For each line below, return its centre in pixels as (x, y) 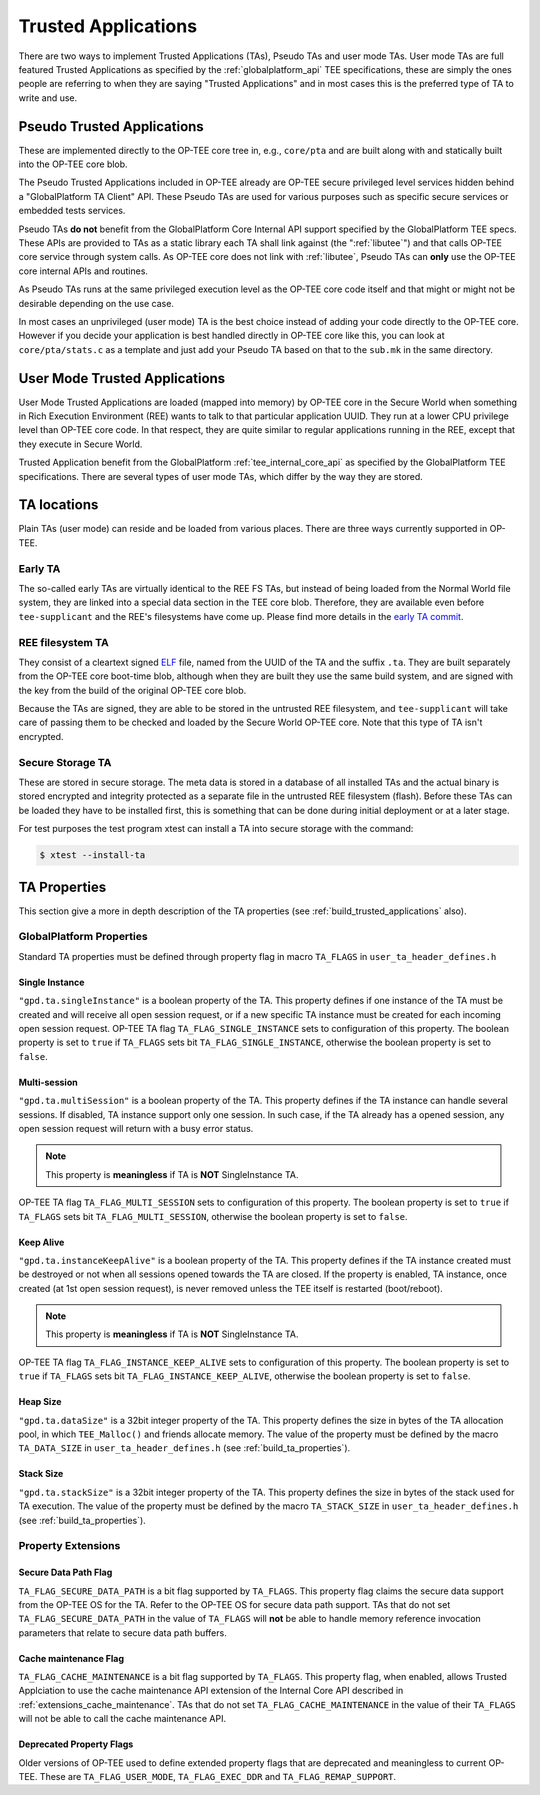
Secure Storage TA (65, 762)
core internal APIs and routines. (83, 271)
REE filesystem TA (63, 642)
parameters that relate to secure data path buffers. (122, 1632)
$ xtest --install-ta (92, 855)
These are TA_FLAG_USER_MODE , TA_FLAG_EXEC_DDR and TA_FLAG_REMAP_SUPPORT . (218, 1777)
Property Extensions (69, 1546)
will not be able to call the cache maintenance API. (122, 1719)
